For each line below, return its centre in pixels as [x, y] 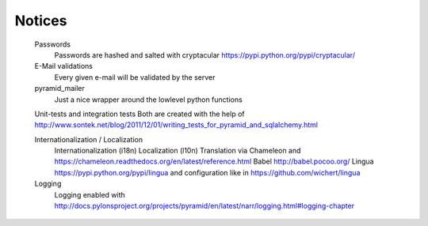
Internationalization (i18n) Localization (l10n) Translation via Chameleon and [178, 151]
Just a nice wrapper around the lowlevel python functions [149, 100]
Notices [41, 21]
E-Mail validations [63, 66]
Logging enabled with [90, 194]
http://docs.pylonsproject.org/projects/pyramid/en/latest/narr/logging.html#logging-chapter [204, 206]
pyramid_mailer [59, 89]
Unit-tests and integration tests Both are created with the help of [139, 114]
